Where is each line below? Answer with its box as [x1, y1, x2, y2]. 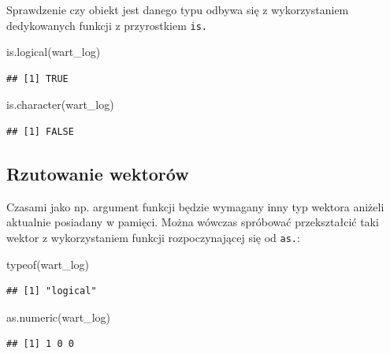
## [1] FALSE [6, 126, 74, 138]
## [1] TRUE [6, 73, 69, 84]
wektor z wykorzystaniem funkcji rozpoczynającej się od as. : [6, 229, 300, 246]
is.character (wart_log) [6, 96, 114, 113]
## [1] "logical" [6, 285, 97, 297]
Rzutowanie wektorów [6, 162, 189, 186]
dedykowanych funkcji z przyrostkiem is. [6, 17, 207, 33]
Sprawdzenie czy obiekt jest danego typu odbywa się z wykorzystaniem [6, 2, 349, 17]
